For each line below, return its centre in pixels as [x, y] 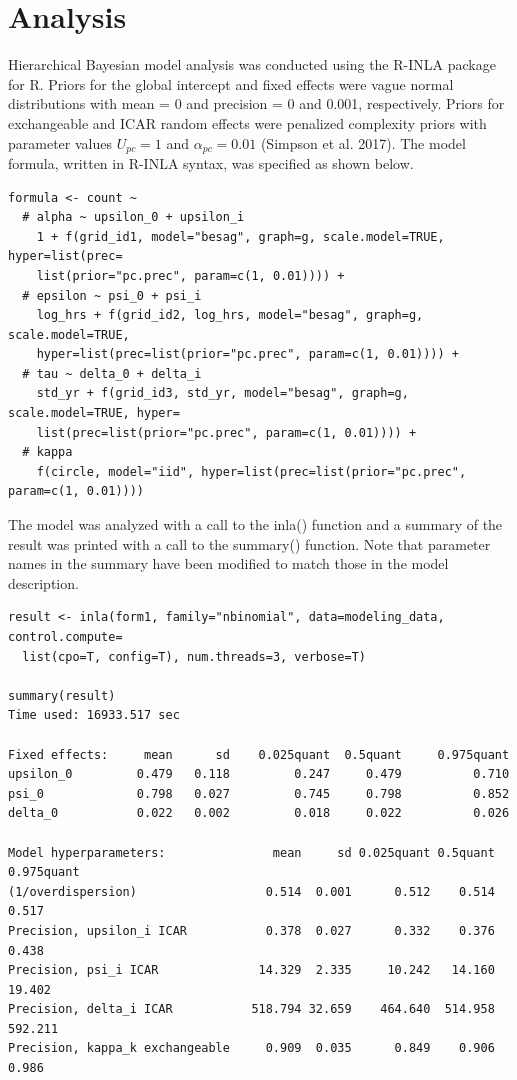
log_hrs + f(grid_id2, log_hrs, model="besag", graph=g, [230, 315]
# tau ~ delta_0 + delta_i [112, 373]
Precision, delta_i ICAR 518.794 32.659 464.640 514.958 [251, 1009]
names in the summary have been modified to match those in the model [228, 563]
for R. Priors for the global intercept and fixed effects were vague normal [231, 83]
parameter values [60, 142]
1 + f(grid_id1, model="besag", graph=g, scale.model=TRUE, [240, 236]
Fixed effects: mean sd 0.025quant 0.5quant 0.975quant [259, 754]
